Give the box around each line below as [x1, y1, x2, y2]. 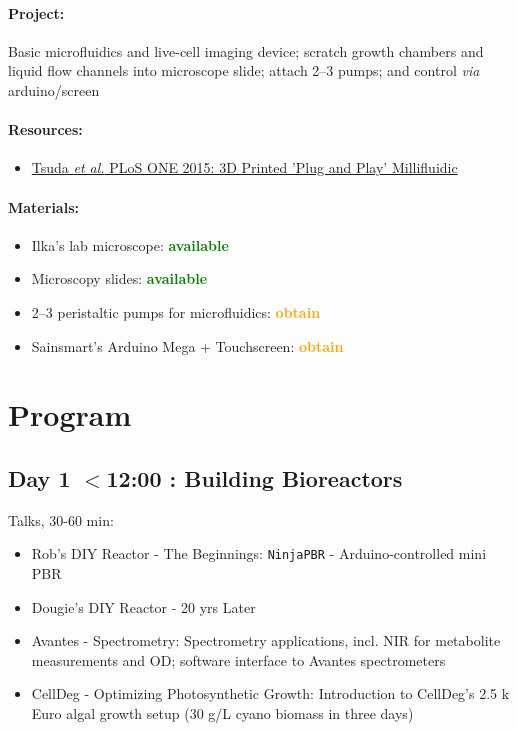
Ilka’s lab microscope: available [31, 234, 229, 255]
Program [8, 394, 132, 435]
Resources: [8, 119, 83, 140]
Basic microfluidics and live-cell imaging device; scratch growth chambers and [8, 40, 484, 61]
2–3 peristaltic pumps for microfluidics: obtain [31, 301, 321, 322]
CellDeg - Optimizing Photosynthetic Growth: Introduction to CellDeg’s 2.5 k [31, 683, 510, 704]
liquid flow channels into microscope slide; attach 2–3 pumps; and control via [8, 60, 480, 81]
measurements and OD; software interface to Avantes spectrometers [31, 649, 446, 670]
